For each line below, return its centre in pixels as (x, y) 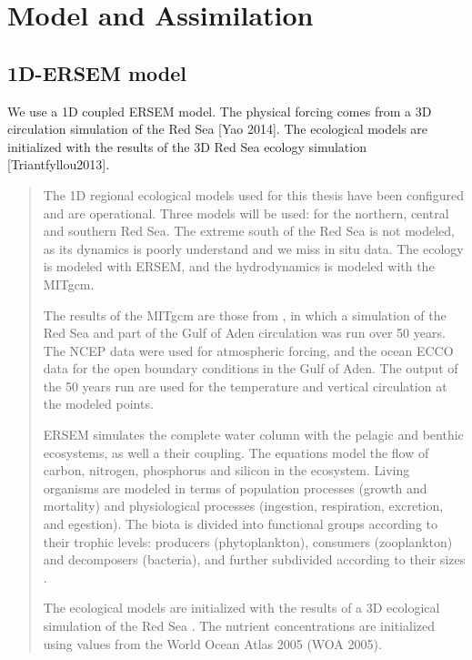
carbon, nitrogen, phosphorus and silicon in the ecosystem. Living (226, 470)
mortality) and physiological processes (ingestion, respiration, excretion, (243, 506)
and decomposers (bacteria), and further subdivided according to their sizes (254, 559)
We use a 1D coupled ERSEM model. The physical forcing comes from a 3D (220, 111)
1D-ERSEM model (97, 72)
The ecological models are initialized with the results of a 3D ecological (241, 608)
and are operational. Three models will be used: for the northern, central (246, 213)
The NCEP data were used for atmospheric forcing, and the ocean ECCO (248, 350)
